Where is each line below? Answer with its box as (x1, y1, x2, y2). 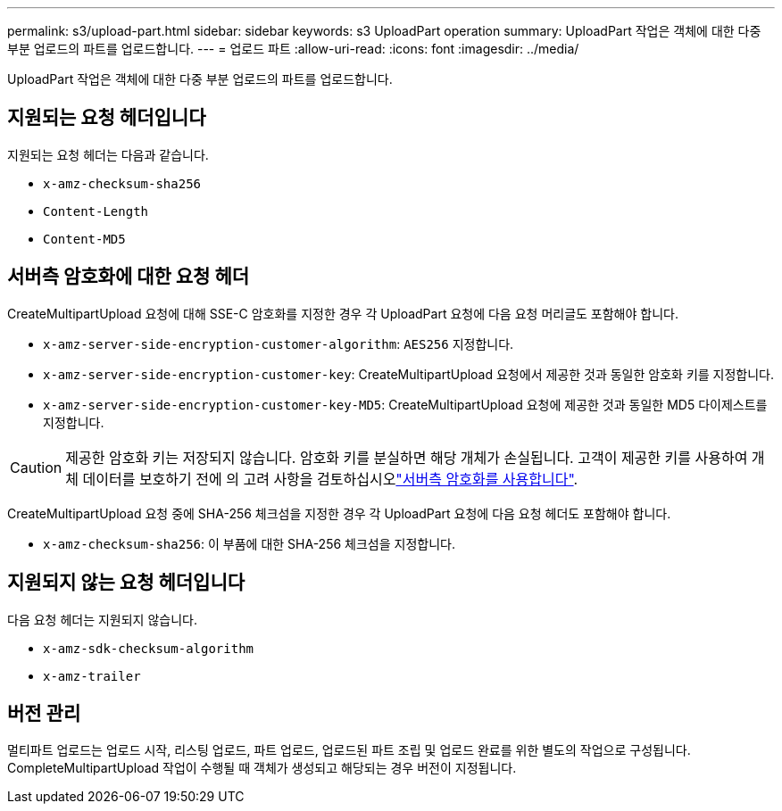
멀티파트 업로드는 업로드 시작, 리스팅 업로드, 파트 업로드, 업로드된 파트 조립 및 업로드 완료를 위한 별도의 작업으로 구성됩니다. (7, 742, 691, 758)
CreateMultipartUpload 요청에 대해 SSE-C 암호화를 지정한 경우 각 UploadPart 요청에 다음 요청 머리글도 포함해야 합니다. (7, 305, 678, 321)
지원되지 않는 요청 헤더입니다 (7, 571, 245, 594)
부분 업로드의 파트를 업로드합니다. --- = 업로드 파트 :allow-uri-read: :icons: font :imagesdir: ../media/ (7, 41, 579, 56)
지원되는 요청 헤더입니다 (7, 106, 206, 129)
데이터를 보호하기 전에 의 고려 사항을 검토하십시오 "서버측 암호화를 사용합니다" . (82, 469, 578, 488)
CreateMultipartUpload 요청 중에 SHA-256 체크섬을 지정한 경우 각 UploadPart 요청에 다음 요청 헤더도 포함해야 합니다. (7, 505, 671, 521)
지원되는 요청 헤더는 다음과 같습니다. (7, 146, 209, 162)
